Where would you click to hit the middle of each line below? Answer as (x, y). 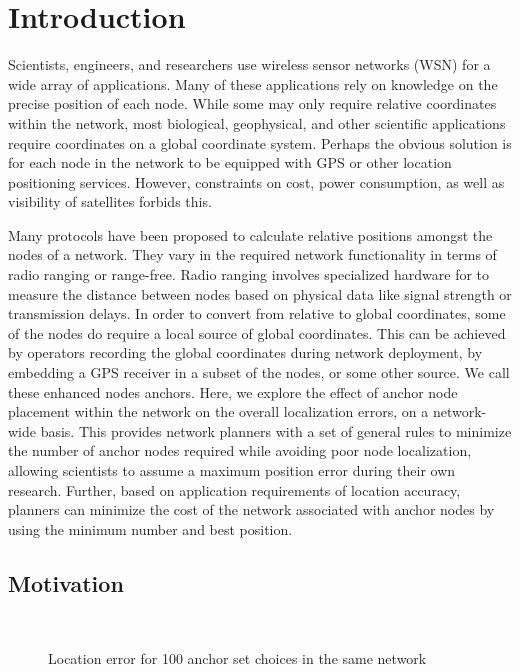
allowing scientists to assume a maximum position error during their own (232, 470)
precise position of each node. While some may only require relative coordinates (252, 103)
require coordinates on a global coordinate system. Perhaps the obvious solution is (260, 142)
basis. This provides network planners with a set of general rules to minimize (276, 430)
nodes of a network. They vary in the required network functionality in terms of (252, 254)
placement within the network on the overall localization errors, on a (218, 411)
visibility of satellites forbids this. (110, 201)
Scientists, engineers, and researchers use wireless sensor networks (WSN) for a (249, 64)
